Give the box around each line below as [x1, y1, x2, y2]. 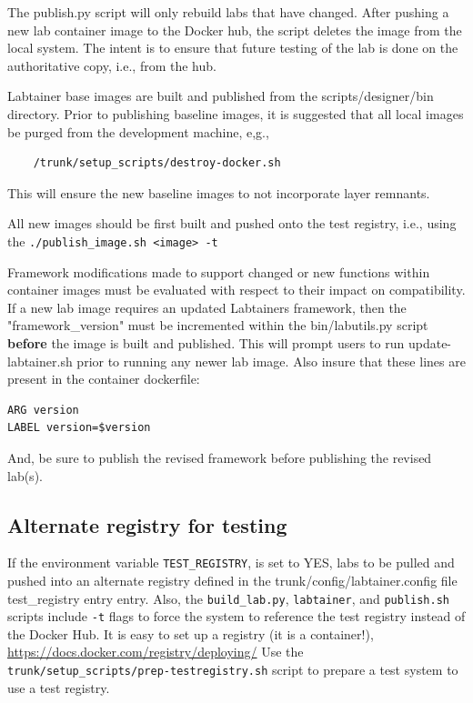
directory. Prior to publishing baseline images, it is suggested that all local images [7, 104, 464, 123]
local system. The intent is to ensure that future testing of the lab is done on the [7, 38, 458, 57]
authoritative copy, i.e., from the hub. [7, 55, 216, 75]
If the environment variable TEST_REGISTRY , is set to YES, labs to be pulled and [7, 553, 455, 572]
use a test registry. [7, 678, 110, 697]
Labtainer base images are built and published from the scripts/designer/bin [7, 86, 434, 105]
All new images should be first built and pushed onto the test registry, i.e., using [7, 214, 457, 233]
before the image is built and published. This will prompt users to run [7, 333, 405, 352]
